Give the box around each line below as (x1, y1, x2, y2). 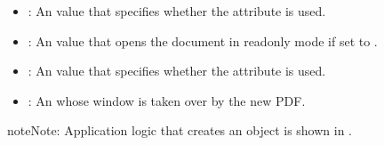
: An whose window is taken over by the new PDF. (28, 91, 306, 109)
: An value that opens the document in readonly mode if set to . (28, 31, 378, 50)
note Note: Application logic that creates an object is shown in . (7, 121, 352, 140)
